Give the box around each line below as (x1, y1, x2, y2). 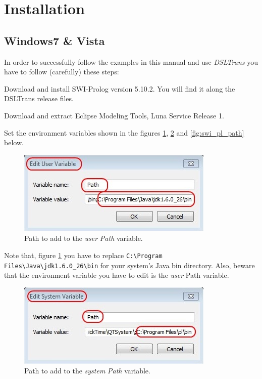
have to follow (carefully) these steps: (4, 66, 119, 77)
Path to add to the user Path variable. (24, 233, 143, 243)
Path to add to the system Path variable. (24, 365, 150, 376)
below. (4, 137, 24, 148)
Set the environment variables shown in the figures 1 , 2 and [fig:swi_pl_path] (4, 127, 244, 138)
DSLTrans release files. (4, 93, 74, 104)
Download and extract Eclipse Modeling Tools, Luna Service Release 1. (4, 110, 224, 120)
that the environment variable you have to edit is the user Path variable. (4, 270, 229, 280)
